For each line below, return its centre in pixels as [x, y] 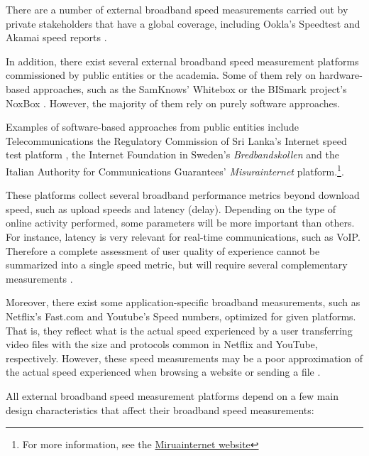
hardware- [341, 75]
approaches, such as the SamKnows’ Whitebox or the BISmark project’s [190, 88]
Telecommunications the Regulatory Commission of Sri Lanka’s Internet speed [176, 140]
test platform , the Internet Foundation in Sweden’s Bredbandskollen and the [172, 154]
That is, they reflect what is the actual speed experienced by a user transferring [179, 330]
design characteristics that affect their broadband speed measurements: [160, 409]
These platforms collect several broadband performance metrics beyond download [183, 195]
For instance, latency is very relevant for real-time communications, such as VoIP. [183, 236]
